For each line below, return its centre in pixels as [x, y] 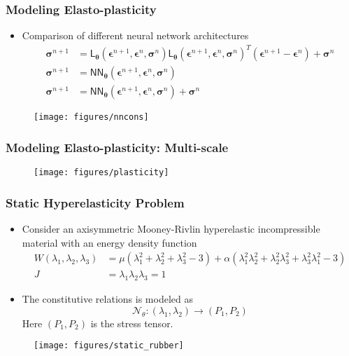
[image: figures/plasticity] [101, 173]
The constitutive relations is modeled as [107, 299]
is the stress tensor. [132, 323]
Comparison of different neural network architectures [135, 35]
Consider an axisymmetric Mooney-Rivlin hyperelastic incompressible [171, 229]
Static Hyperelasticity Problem [95, 202]
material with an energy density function [109, 242]
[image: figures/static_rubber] [109, 346]
